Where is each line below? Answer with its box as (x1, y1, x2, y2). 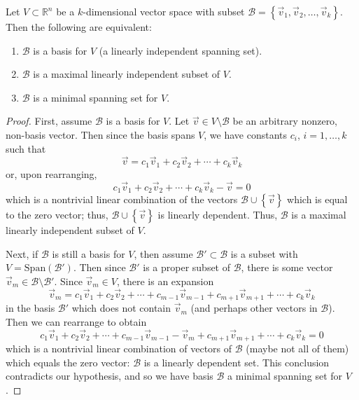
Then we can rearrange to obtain (6, 314, 147, 329)
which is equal (287, 192, 348, 207)
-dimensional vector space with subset (83, 4, 245, 18)
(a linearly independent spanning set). (99, 43, 262, 57)
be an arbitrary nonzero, (232, 113, 338, 128)
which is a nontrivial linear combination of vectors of (6, 341, 232, 355)
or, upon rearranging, (6, 166, 97, 181)
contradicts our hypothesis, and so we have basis (6, 368, 213, 383)
